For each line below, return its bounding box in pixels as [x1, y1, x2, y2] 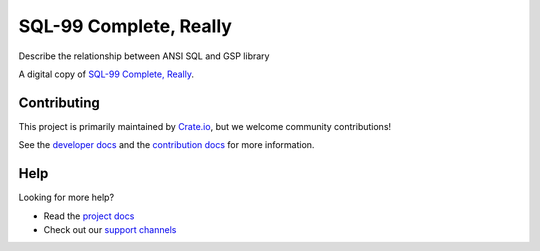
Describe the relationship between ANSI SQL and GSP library [18, 50, 270, 62]
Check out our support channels [43, 223, 177, 235]
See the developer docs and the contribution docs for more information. [18, 139, 315, 151]
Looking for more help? [18, 191, 115, 204]
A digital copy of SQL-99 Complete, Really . [18, 68, 195, 80]
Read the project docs [43, 210, 135, 222]
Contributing [18, 94, 100, 111]
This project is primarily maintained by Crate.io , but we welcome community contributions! [18, 120, 392, 132]
